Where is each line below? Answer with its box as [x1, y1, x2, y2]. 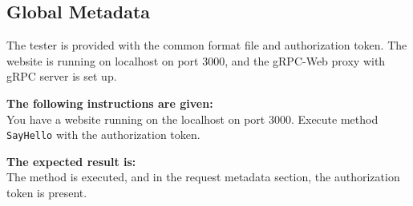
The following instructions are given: [6, 94, 213, 111]
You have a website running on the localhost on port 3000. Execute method [6, 110, 379, 127]
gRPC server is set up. [6, 68, 117, 85]
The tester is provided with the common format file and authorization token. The [6, 37, 407, 53]
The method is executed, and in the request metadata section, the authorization [6, 168, 400, 185]
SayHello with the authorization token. [6, 126, 200, 143]
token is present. [6, 184, 87, 201]
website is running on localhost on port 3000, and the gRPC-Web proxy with [6, 52, 386, 69]
